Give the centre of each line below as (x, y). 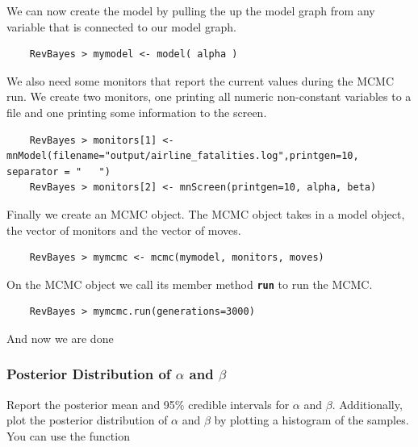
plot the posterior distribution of (87, 420)
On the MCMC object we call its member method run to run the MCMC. (190, 284)
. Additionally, (367, 404)
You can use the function (68, 435)
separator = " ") (59, 171)
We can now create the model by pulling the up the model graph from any (191, 10)
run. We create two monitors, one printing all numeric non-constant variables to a (209, 96)
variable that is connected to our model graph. (121, 26)
